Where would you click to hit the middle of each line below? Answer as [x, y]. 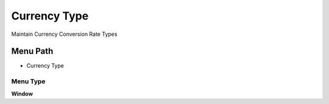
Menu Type [28, 81]
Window [22, 94]
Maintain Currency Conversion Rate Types [64, 34]
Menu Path [32, 51]
